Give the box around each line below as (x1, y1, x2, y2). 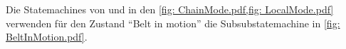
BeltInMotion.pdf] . (6, 29, 88, 44)
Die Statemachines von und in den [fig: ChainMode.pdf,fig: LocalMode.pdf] (6, 2, 334, 16)
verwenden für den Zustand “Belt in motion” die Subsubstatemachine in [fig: (6, 15, 340, 30)
